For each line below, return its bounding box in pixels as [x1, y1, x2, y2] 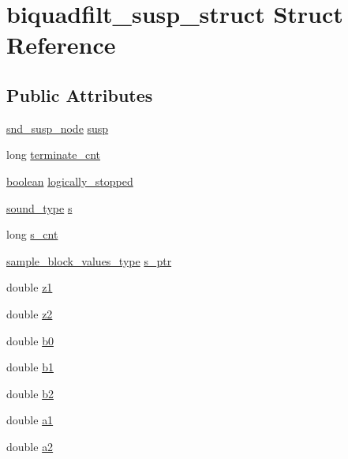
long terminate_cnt [6, 146, 101, 163]
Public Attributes [6, 82, 153, 107]
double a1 [6, 412, 54, 428]
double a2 [6, 438, 54, 454]
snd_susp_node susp [6, 119, 109, 136]
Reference [6, 28, 116, 61]
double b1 [6, 359, 54, 375]
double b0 [6, 332, 54, 348]
